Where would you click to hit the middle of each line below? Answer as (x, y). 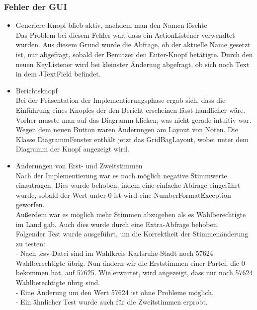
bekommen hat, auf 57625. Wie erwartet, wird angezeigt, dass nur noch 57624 (134, 272)
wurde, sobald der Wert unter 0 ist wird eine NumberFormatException (123, 194)
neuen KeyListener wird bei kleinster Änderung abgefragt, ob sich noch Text (132, 64)
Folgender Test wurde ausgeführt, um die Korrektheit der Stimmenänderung (132, 234)
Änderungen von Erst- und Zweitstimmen (79, 165)
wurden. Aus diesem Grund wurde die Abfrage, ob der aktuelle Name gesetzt (133, 44)
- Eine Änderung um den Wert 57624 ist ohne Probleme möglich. (115, 292)
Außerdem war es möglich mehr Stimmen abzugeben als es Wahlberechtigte (131, 214)
